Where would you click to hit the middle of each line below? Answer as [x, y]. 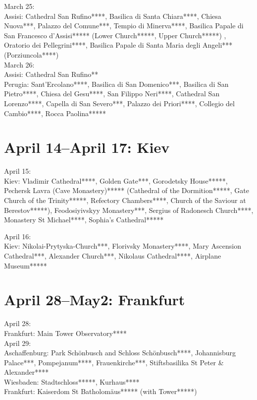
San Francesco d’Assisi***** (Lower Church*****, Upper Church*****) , [115, 35]
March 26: [19, 64]
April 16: [18, 236]
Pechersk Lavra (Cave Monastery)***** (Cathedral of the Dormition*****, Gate [127, 190]
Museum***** [26, 265]
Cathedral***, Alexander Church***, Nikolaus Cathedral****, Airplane [113, 256]
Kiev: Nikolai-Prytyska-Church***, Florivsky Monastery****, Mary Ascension [123, 246]
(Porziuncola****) [31, 54]
